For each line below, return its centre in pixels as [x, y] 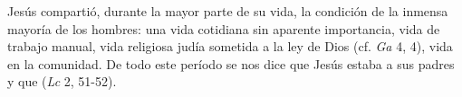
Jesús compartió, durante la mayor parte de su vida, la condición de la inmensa [228, 11]
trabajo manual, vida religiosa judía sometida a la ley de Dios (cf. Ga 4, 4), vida [230, 46]
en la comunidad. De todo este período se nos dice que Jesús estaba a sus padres [231, 63]
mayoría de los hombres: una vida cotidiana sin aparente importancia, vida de [224, 28]
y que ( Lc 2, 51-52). [62, 81]
